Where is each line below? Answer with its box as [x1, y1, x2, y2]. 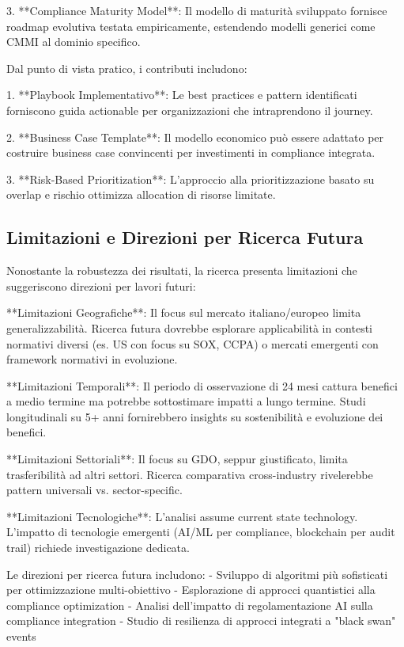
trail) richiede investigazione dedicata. [6, 539, 190, 556]
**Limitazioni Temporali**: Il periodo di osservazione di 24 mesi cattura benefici [6, 377, 398, 394]
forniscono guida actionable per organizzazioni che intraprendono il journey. [6, 101, 373, 118]
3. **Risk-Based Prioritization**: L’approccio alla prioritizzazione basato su [6, 170, 375, 187]
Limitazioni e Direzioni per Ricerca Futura [6, 225, 364, 249]
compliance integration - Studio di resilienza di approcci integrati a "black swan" [6, 612, 396, 629]
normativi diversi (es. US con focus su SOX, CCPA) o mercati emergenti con [6, 335, 379, 352]
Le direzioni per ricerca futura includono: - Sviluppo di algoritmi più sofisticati [6, 565, 388, 582]
